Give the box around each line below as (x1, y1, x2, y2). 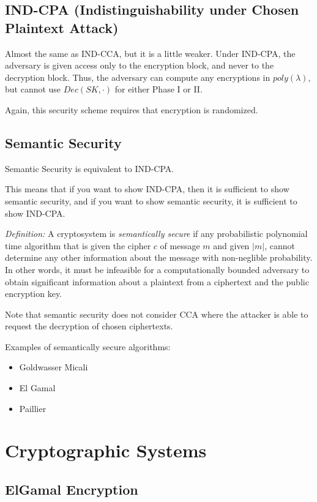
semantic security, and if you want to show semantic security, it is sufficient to (5, 194, 297, 207)
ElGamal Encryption (5, 480, 138, 499)
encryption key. (5, 287, 62, 300)
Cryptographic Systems (5, 438, 207, 463)
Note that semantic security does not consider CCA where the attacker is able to (5, 307, 308, 320)
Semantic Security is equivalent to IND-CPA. (5, 162, 174, 174)
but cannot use (5, 83, 61, 96)
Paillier (19, 402, 47, 414)
